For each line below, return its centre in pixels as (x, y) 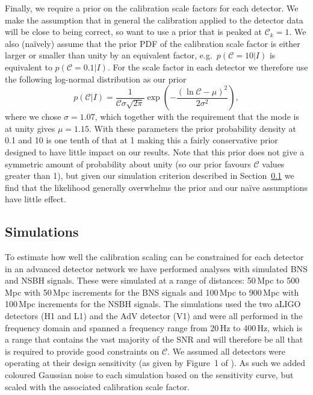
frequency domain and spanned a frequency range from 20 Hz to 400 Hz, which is (154, 327)
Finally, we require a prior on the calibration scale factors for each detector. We (152, 8)
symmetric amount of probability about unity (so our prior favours (128, 163)
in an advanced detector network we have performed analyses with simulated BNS (156, 268)
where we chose (33, 117)
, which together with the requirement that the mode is (197, 117)
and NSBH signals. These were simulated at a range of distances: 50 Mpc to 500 (152, 280)
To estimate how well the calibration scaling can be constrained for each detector (154, 257)
